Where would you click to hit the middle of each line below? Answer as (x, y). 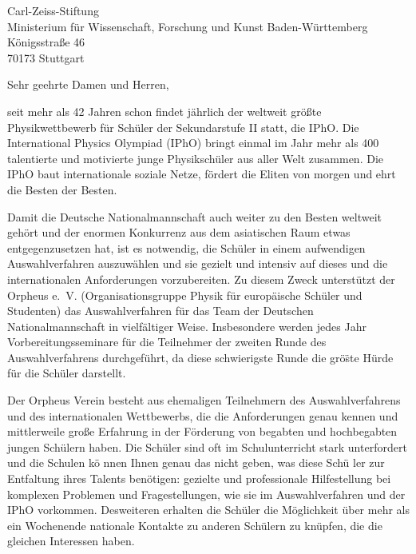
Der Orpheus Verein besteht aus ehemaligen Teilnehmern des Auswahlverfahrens (204, 400)
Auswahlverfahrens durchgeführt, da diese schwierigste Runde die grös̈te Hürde (200, 357)
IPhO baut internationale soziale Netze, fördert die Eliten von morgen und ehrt (202, 174)
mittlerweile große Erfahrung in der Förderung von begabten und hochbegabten (202, 431)
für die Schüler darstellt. (67, 373)
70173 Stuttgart (46, 57)
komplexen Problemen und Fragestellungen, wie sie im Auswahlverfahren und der (206, 494)
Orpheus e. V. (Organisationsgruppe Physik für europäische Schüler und (185, 295)
